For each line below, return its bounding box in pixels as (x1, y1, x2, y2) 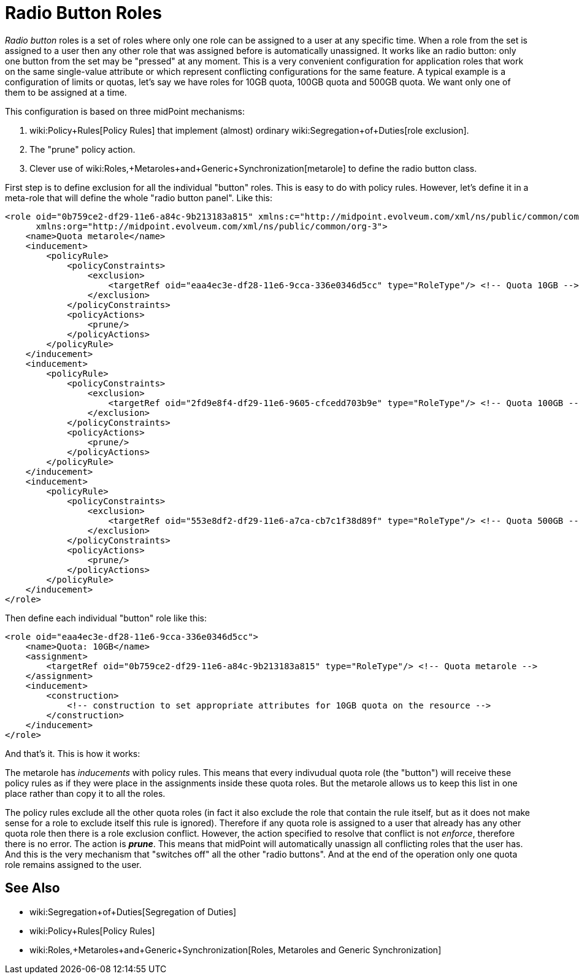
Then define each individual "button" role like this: (5, 612, 207, 623)
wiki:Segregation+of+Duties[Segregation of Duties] (29, 906, 237, 917)
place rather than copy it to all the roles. (5, 788, 166, 799)
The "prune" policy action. (29, 144, 136, 155)
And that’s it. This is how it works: (5, 748, 140, 759)
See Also (5, 880, 60, 896)
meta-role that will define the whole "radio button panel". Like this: (5, 192, 272, 203)
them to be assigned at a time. (5, 86, 127, 98)
